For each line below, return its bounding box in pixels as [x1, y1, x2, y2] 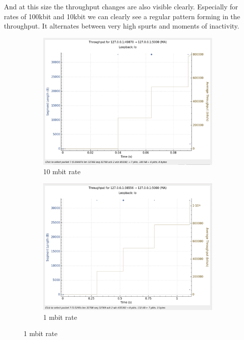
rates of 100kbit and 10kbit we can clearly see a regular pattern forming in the [4, 11, 241, 21]
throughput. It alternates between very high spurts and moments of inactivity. [4, 21, 240, 31]
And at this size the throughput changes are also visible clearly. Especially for [4, 1, 238, 11]
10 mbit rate [43, 166, 81, 177]
